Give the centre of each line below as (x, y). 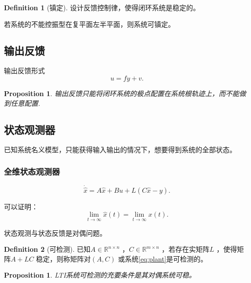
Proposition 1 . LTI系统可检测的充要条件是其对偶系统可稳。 (100, 275)
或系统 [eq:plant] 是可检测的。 (163, 258)
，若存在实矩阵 (185, 249)
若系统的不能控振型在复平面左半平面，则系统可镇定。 (89, 24)
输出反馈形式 (24, 71)
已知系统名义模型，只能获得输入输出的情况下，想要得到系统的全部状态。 (120, 150)
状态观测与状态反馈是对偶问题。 (55, 232)
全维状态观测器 (32, 171)
